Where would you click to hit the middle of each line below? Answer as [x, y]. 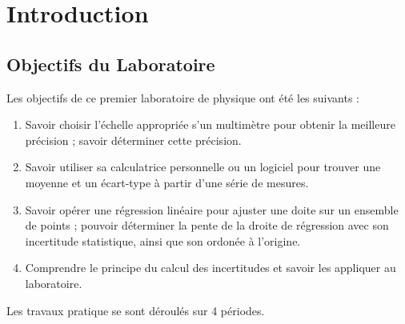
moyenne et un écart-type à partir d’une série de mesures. [167, 182]
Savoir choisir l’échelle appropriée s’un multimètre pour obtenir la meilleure [210, 124]
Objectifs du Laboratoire [111, 64]
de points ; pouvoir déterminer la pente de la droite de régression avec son [207, 225]
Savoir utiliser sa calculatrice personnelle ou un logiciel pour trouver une [203, 167]
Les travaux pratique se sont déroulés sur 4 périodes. [136, 310]
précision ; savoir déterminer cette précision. [133, 140]
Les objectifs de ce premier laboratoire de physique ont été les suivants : [183, 97]
